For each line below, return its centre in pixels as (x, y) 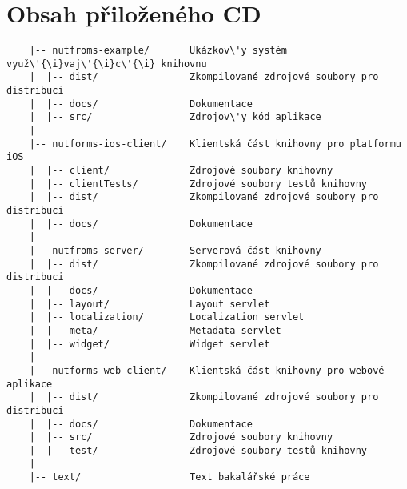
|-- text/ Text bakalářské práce (170, 477)
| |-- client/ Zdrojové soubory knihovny (181, 171)
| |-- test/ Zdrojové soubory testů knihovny (198, 450)
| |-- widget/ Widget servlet (150, 344)
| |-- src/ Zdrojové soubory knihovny (181, 437)
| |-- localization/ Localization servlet (167, 317)
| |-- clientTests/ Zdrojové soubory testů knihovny (198, 184)
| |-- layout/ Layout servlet (150, 304)
